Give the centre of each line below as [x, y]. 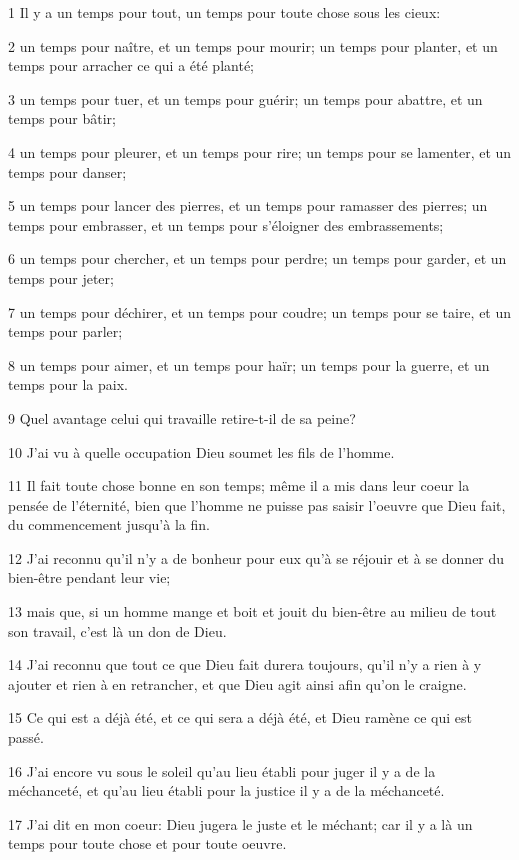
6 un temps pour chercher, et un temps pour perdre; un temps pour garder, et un [257, 258]
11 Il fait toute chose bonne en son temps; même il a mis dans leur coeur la [239, 485]
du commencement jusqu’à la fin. [109, 524]
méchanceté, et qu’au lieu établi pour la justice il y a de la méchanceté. [226, 790]
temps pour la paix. [68, 384]
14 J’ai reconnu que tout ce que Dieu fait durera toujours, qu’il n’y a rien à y [245, 664]
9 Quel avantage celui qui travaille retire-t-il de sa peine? [182, 417]
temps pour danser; [67, 171]
